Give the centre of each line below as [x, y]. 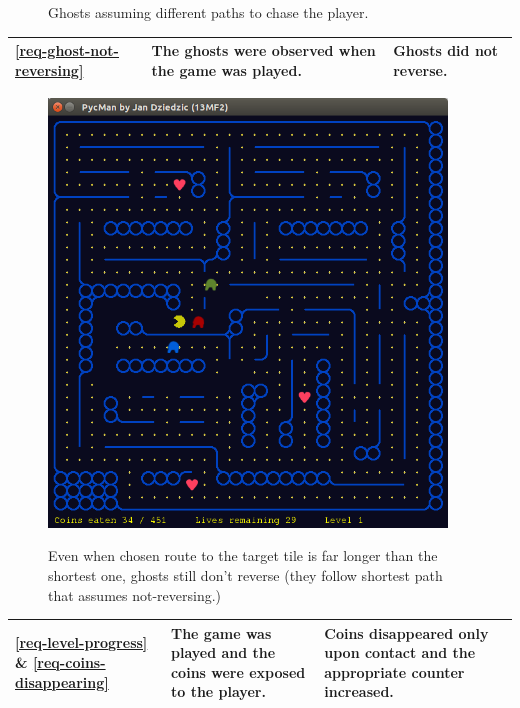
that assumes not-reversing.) [135, 594]
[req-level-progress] [81, 642]
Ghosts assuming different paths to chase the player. [208, 12]
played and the [223, 652]
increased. [359, 691]
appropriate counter [394, 671]
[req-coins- [69, 662]
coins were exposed [238, 671]
